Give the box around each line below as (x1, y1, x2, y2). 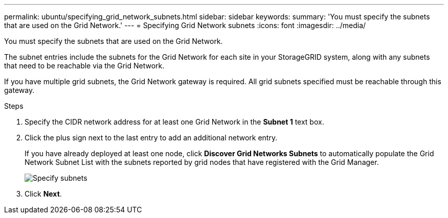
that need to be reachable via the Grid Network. (4, 61, 165, 70)
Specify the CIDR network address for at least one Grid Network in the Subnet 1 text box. (25, 117, 324, 126)
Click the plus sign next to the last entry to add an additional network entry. (25, 133, 278, 142)
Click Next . (25, 189, 62, 198)
